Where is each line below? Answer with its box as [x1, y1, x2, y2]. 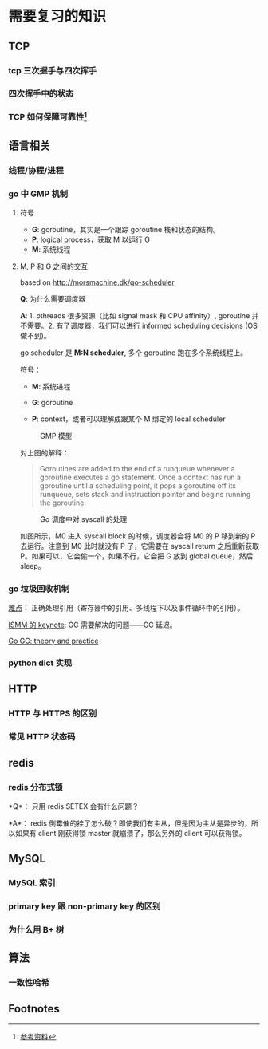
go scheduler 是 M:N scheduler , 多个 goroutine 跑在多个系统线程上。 [19, 348, 248, 357]
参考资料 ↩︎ [19, 1031, 57, 1041]
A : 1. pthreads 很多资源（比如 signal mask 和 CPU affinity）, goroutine [19, 311, 250, 321]
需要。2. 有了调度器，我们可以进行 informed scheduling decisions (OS [26, 321, 258, 331]
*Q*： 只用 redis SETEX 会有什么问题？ [8, 801, 140, 810]
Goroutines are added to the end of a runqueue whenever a [39, 464, 235, 474]
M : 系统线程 [31, 245, 71, 254]
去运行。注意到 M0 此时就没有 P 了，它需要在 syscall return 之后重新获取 [19, 542, 260, 551]
